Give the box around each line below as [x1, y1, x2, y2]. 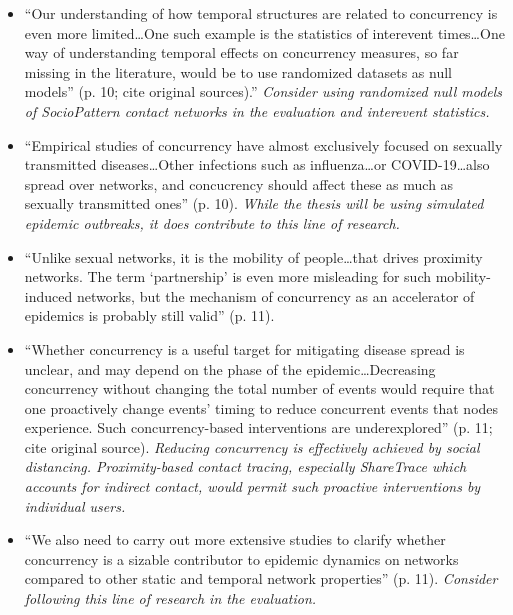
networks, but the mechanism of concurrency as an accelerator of [76, 285, 475, 306]
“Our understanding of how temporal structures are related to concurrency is [24, 3, 498, 23]
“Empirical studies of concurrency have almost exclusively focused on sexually [24, 134, 503, 155]
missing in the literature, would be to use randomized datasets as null [24, 61, 452, 82]
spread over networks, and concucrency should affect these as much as [24, 173, 454, 194]
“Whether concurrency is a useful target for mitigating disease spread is [24, 338, 465, 359]
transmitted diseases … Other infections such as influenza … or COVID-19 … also [24, 154, 490, 175]
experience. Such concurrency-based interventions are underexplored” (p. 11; [24, 417, 493, 438]
